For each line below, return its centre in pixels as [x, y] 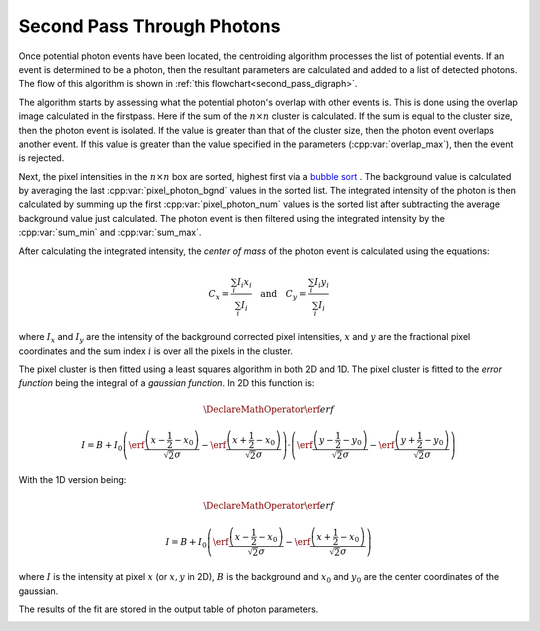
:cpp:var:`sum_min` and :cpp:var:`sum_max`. [110, 232]
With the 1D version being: [72, 480]
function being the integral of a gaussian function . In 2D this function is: [166, 383]
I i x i [244, 283]
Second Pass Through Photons [149, 26]
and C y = [283, 295]
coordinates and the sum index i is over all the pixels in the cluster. [156, 351]
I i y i [321, 283]
